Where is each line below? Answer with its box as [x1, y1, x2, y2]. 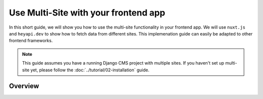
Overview [9, 82, 39, 90]
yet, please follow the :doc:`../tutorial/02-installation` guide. [30, 67, 150, 73]
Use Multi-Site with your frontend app [9, 7, 166, 18]
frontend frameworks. [9, 38, 53, 44]
